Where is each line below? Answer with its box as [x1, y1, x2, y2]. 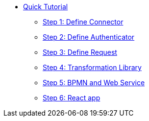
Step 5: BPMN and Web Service [43, 78, 145, 87]
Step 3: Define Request [43, 48, 117, 56]
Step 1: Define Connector [43, 18, 124, 26]
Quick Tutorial [23, 2, 68, 11]
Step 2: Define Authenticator [43, 33, 135, 41]
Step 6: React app [43, 94, 100, 102]
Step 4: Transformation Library [43, 63, 142, 72]
